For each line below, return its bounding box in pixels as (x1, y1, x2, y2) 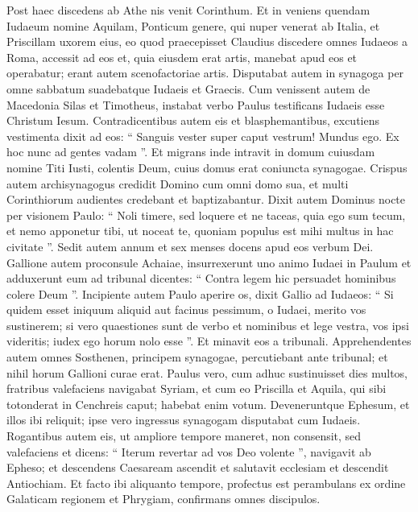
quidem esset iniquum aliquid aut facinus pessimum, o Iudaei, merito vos (6, 301, 366, 318)
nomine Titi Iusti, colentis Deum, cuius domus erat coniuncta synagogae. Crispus (6, 159, 408, 175)
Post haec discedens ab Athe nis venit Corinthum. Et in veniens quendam (6, 2, 370, 18)
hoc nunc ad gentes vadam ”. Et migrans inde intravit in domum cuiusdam (6, 143, 375, 160)
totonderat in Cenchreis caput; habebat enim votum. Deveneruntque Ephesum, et (6, 395, 410, 412)
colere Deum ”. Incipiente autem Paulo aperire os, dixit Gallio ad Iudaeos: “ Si (6, 285, 394, 302)
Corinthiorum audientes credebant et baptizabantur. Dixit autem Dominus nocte (6, 191, 406, 208)
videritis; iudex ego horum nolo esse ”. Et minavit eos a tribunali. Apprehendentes (6, 332, 412, 349)
